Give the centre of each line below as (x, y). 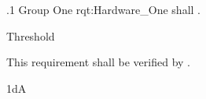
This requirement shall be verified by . (98, 62)
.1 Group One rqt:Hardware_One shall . (103, 9)
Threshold (31, 35)
